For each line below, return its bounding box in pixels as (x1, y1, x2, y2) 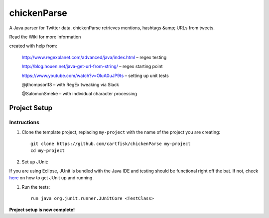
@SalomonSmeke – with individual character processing (21, 91, 137, 97)
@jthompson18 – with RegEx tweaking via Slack (21, 81, 119, 87)
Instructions (9, 119, 40, 126)
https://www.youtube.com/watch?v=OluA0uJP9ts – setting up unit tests (21, 73, 169, 78)
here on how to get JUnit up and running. (9, 175, 94, 181)
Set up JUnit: (21, 159, 49, 165)
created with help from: (9, 43, 57, 49)
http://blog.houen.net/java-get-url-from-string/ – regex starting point (21, 64, 163, 70)
